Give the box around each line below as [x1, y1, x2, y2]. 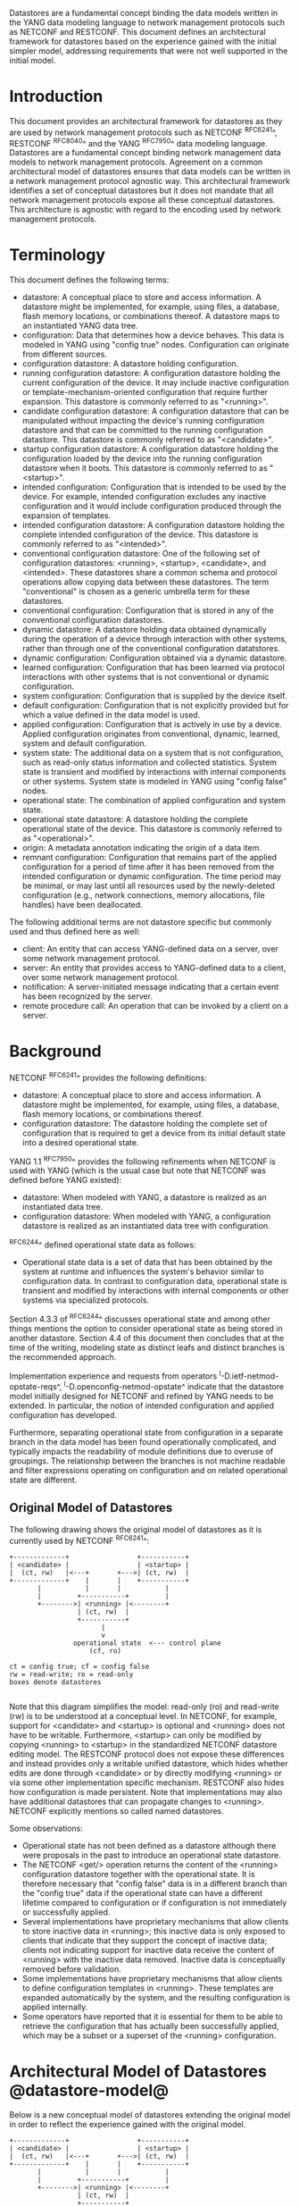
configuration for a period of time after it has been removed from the [21, 861, 275, 872]
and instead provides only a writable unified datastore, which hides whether [9, 1757, 288, 1768]
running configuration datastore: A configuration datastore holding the [21, 368, 281, 379]
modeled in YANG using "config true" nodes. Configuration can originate [21, 340, 290, 350]
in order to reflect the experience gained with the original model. [9, 2119, 246, 2130]
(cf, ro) [88, 1646, 122, 1656]
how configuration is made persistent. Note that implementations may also [9, 1786, 283, 1797]
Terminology [9, 245, 105, 265]
